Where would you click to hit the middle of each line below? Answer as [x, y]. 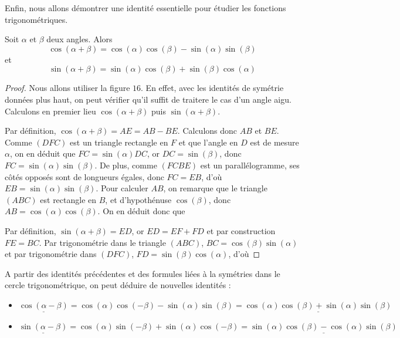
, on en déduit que [43, 153]
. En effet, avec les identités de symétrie [212, 88]
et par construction [241, 230]
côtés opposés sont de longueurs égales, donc [84, 176]
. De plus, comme [126, 165]
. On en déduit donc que [141, 211]
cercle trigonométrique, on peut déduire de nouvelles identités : [118, 285]
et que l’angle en [208, 142]
